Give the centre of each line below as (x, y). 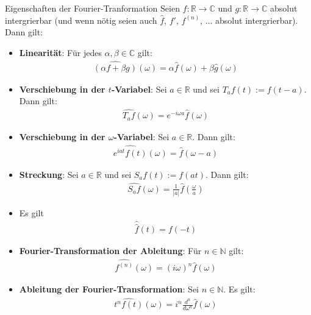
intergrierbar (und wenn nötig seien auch (81, 20)
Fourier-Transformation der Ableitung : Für (110, 251)
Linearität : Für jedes (60, 52)
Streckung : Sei (49, 174)
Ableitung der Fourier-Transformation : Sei (109, 289)
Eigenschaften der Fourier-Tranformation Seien (92, 8)
